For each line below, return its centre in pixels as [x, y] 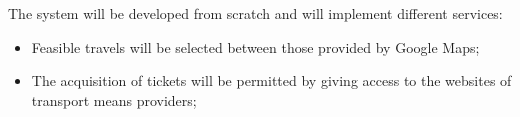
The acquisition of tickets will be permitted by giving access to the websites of [271, 80]
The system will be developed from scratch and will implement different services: [255, 13]
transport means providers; [114, 99]
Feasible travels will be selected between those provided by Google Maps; [255, 46]
